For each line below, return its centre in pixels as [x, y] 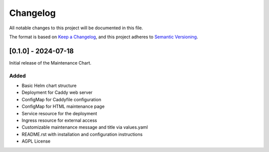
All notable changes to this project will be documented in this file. [76, 28]
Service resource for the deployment [59, 113]
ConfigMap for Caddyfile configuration [62, 99]
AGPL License [36, 141]
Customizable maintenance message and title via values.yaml [85, 127]
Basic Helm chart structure [49, 85]
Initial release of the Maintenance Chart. [50, 63]
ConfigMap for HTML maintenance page [63, 106]
